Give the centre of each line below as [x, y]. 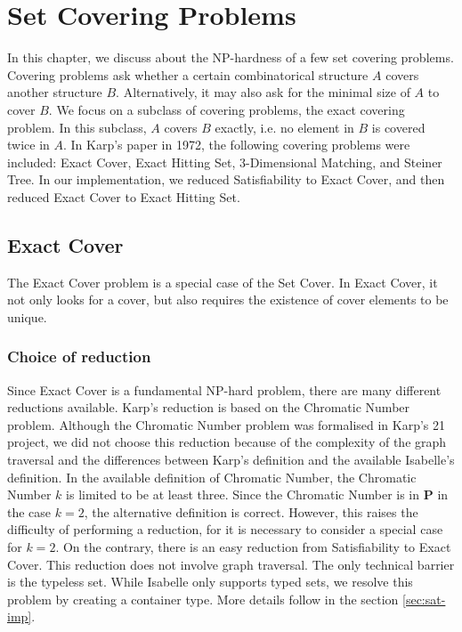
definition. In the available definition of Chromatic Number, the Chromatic [212, 477]
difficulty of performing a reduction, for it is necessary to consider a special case [225, 529]
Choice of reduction [79, 357]
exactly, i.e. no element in [284, 127]
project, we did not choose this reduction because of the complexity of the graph [227, 442]
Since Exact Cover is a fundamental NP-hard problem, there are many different [224, 389]
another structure [55, 92]
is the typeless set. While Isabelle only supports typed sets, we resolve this [210, 582]
